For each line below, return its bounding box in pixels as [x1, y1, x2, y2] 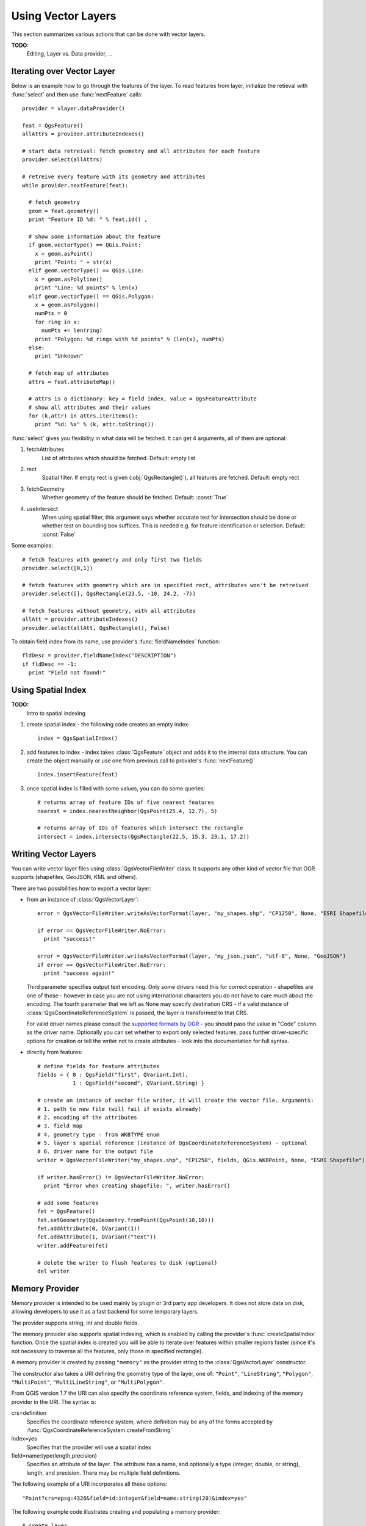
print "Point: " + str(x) [34, 259, 113, 266]
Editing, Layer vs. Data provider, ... [26, 50, 113, 57]
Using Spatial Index [11, 685, 87, 695]
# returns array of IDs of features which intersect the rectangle [37, 825, 243, 831]
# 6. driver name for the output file [37, 1148, 154, 1155]
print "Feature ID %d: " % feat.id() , [28, 216, 148, 223]
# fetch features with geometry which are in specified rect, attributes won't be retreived [22, 582, 309, 588]
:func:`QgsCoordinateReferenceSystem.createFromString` [26, 1426, 173, 1434]
